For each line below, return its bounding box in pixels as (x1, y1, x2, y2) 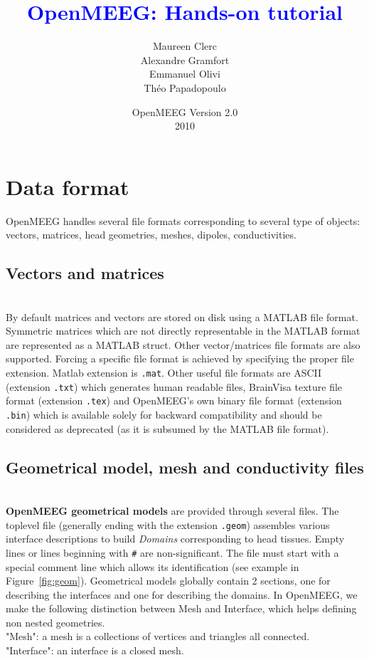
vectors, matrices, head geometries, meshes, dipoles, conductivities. (6, 227, 296, 242)
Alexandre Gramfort (140, 52, 230, 67)
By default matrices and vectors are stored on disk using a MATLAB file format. (6, 309, 358, 324)
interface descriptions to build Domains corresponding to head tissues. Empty (6, 531, 345, 546)
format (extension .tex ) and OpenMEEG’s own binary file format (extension (6, 393, 342, 408)
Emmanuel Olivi (149, 66, 220, 81)
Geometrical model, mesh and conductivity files (6, 456, 364, 478)
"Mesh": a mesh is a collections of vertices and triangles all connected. (6, 629, 310, 644)
